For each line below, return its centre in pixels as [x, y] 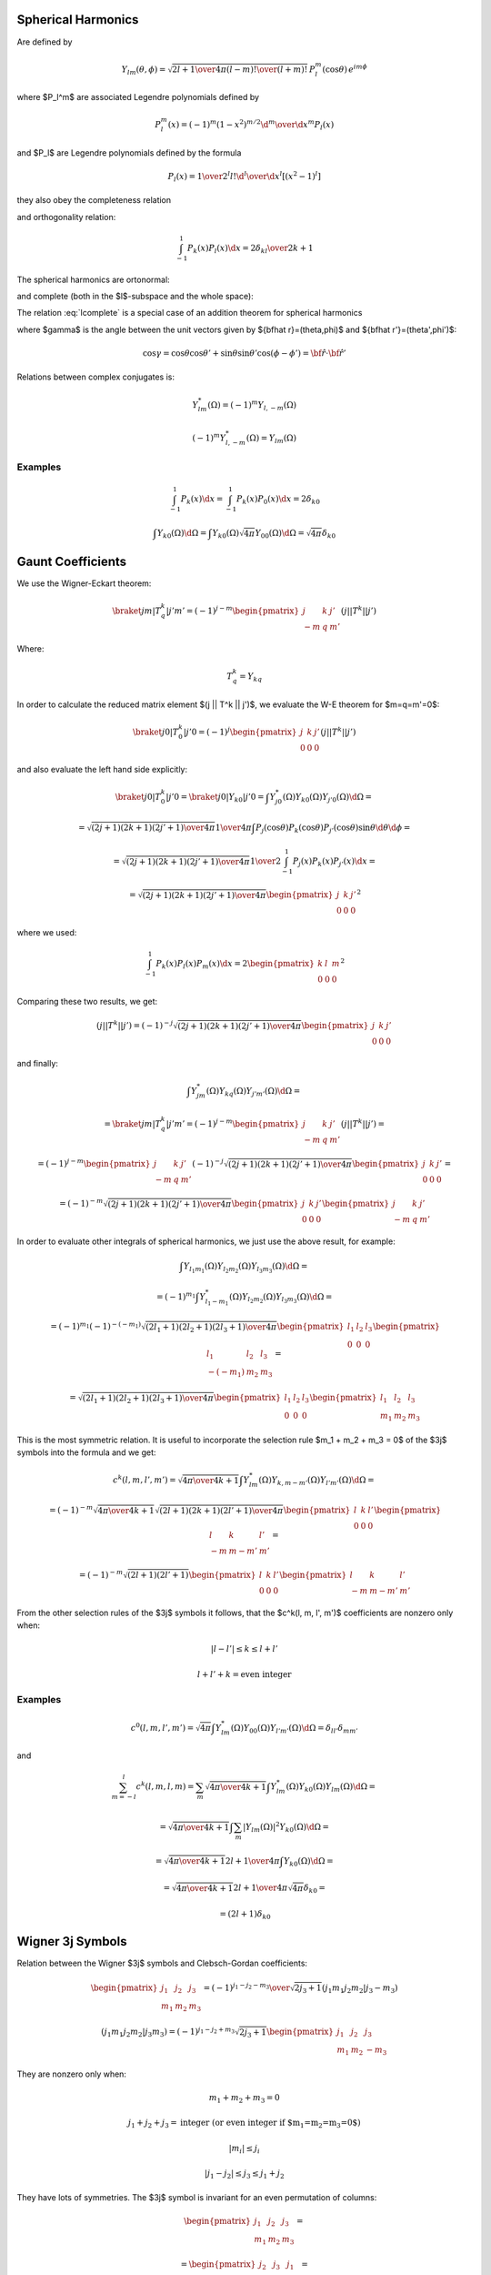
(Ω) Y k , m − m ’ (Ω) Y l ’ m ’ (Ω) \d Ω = [316, 1481]
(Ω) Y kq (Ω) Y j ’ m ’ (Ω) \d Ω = [253, 1092]
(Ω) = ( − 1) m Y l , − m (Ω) [252, 405]
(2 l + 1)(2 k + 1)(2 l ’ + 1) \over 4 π [221, 1510]
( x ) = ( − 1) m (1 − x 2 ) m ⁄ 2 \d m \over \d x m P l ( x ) [251, 125]
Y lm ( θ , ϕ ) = [144, 70]
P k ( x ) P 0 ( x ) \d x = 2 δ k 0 [278, 500]
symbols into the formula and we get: [86, 1452]
